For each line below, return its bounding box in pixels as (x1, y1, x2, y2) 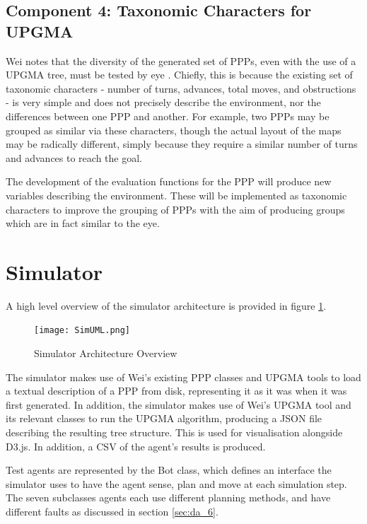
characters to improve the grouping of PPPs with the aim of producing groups (6, 202, 345, 216)
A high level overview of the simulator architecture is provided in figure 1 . (6, 298, 327, 313)
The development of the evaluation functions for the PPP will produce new (6, 174, 332, 189)
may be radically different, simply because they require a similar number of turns (6, 136, 358, 151)
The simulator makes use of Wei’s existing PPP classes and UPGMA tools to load (6, 369, 361, 384)
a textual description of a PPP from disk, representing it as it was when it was (6, 383, 347, 398)
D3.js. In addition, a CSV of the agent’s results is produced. (6, 438, 266, 453)
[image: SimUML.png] (34, 325, 131, 336)
